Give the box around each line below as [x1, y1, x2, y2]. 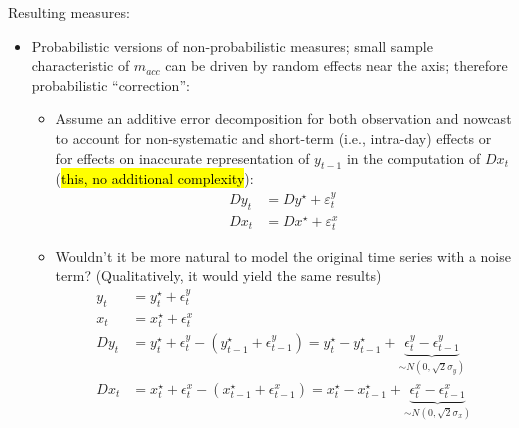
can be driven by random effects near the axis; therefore [165, 55, 508, 76]
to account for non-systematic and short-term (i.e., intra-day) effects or [55, 127, 492, 148]
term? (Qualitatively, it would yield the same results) [55, 265, 382, 286]
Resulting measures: [8, 2, 130, 22]
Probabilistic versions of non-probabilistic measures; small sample [31, 35, 433, 56]
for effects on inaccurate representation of [55, 147, 310, 168]
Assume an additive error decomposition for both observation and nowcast [55, 108, 512, 129]
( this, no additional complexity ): [55, 168, 254, 189]
